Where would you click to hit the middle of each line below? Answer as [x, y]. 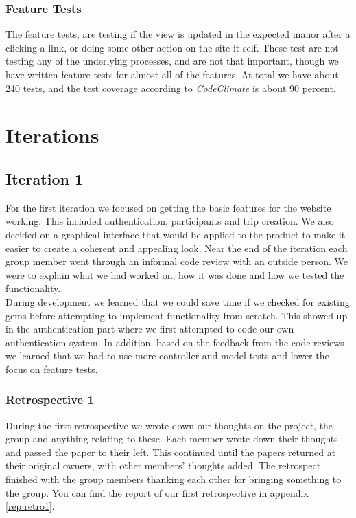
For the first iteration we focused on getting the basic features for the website [168, 207]
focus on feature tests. [52, 369]
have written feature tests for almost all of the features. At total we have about [172, 74]
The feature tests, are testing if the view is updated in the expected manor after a [178, 34]
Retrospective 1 [50, 399]
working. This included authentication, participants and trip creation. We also [170, 221]
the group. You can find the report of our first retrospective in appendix [157, 492]
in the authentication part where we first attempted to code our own [150, 329]
